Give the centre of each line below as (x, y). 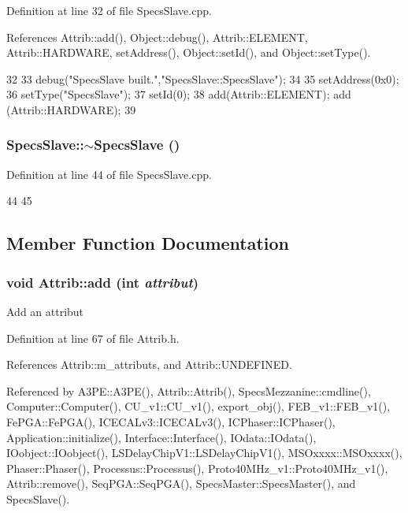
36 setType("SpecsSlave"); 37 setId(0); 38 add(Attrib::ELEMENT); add (179, 94)
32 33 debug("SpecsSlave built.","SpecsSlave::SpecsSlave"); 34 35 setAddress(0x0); (203, 78)
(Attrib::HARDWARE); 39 (71, 109)
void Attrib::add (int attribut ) (103, 282)
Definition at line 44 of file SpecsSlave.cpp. (109, 174)
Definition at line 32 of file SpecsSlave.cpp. (109, 10)
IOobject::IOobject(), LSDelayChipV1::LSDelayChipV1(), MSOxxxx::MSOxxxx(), (204, 453)
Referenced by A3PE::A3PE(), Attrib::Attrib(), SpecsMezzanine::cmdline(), (189, 390)
